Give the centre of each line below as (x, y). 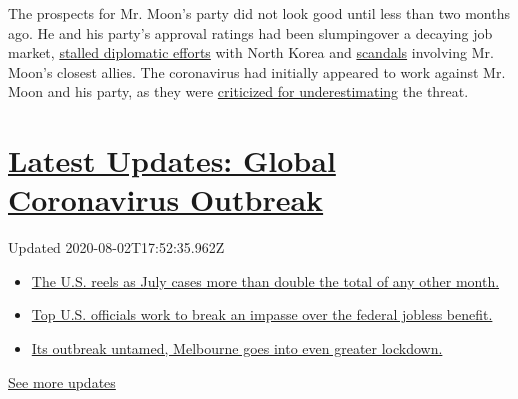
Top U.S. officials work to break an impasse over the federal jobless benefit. (262, 314)
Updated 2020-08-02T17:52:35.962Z (116, 247)
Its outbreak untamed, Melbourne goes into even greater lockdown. (237, 348)
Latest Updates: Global (172, 160)
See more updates (62, 381)
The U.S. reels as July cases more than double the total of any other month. (265, 280)
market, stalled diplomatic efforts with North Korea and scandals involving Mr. (251, 52)
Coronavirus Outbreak (166, 199)
